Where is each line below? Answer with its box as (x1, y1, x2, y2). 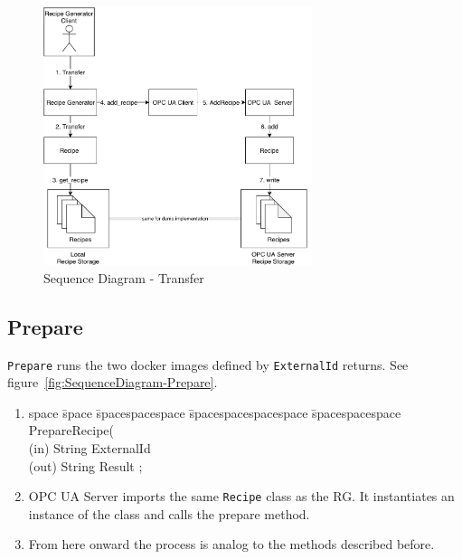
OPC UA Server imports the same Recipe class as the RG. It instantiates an (28, 487, 455, 506)
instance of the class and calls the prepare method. (28, 504, 310, 523)
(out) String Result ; (28, 456, 143, 475)
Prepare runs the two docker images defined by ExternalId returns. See (7, 355, 409, 374)
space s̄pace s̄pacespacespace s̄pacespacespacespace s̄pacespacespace (28, 403, 401, 422)
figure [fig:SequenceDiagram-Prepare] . (7, 373, 218, 392)
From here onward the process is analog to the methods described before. (28, 535, 435, 554)
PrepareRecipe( (28, 421, 114, 440)
